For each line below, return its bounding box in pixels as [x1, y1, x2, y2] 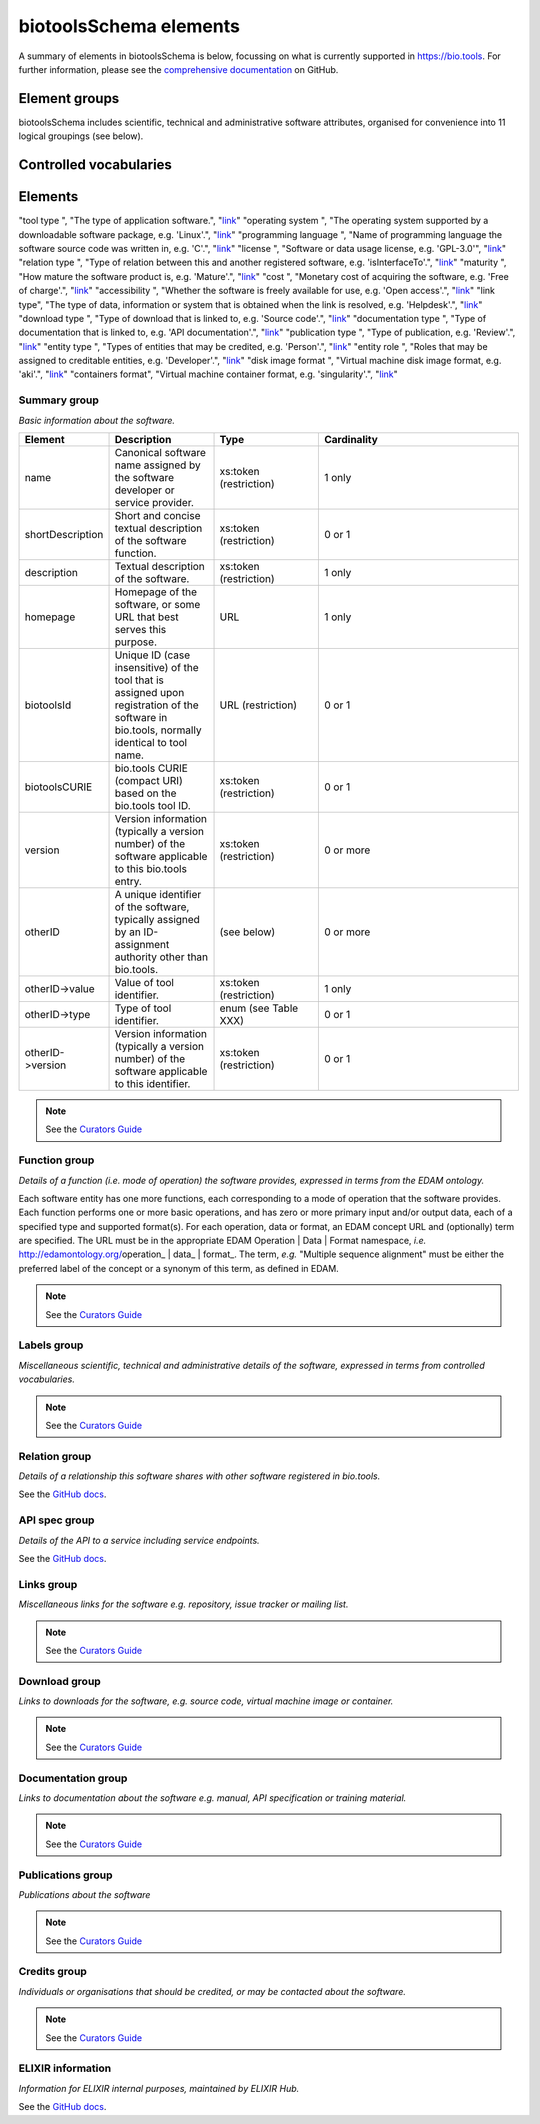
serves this [114, 622, 167, 636]
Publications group [18, 1868, 114, 1882]
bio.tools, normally [114, 723, 202, 737]
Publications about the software [18, 1888, 151, 1900]
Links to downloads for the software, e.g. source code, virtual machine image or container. [18, 1695, 394, 1707]
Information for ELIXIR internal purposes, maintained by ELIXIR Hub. [18, 2082, 300, 2094]
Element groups [18, 90, 120, 107]
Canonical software [114, 445, 207, 459]
